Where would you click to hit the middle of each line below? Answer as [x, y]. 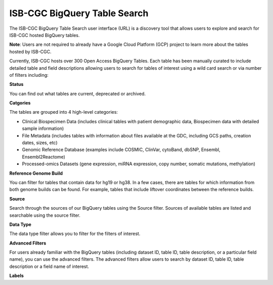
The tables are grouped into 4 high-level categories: [64, 112]
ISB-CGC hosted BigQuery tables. [44, 35]
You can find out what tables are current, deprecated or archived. [78, 93]
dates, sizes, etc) [40, 143]
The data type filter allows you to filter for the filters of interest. [75, 234]
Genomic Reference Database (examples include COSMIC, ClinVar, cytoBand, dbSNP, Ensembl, [121, 150]
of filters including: [29, 75]
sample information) [43, 128]
